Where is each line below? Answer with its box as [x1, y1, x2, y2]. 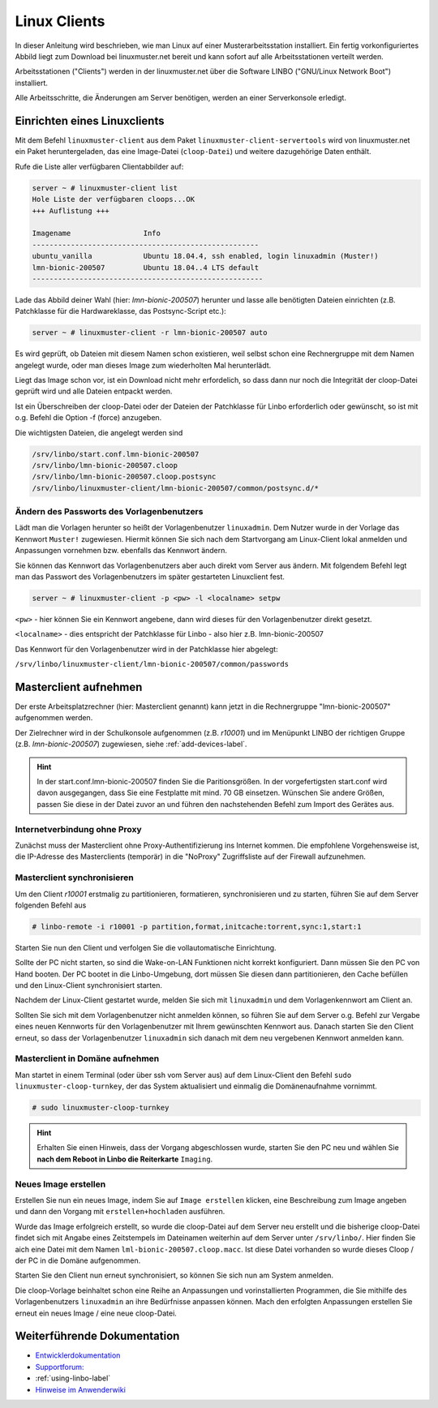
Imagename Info [32, 229, 161, 238]
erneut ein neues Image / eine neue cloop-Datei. [15, 1308, 178, 1318]
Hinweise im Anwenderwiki [35, 1384, 126, 1394]
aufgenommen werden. [15, 713, 93, 723]
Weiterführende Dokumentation [15, 1329, 180, 1343]
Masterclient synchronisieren [15, 872, 134, 883]
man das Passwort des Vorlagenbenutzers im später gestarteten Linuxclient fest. [15, 572, 286, 582]
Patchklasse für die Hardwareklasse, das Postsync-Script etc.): [15, 307, 226, 316]
